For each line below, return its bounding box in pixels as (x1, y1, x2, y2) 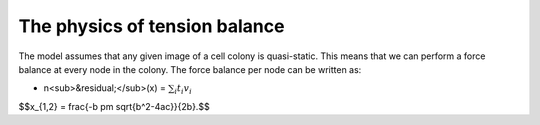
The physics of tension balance (18, 15, 285, 37)
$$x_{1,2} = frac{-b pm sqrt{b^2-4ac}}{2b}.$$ (18, 100, 210, 112)
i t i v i (174, 83, 192, 97)
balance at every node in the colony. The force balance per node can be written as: (18, 63, 362, 75)
